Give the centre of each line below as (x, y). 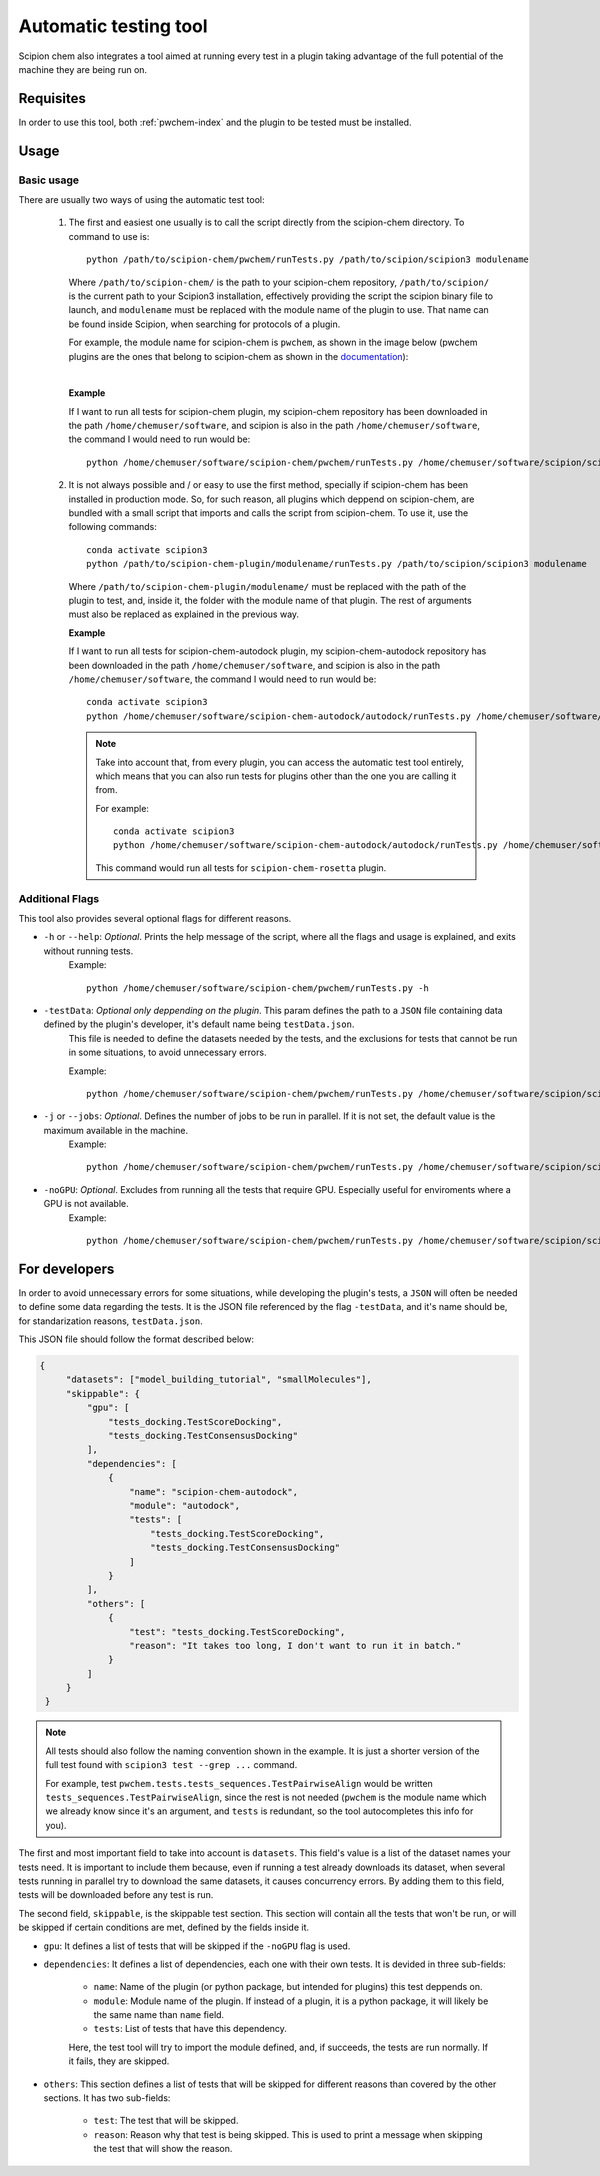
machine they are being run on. (83, 69)
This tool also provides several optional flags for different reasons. (155, 918)
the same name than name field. (159, 2015)
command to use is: (109, 236)
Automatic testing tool (113, 26)
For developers (66, 1268)
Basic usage (49, 180)
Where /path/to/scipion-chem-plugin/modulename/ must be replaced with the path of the (267, 586)
